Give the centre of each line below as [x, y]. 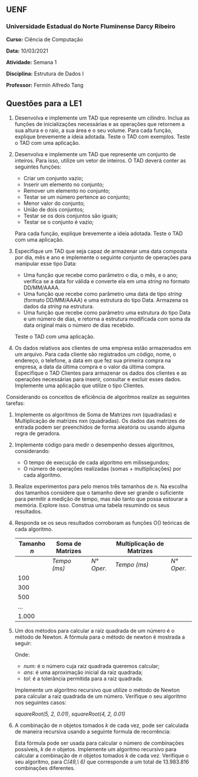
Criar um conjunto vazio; [53, 178]
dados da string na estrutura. [59, 306]
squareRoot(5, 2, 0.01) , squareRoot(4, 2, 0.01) [70, 714]
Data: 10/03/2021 [27, 51]
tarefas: [15, 403]
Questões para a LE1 [44, 103]
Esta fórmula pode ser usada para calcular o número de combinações [99, 743]
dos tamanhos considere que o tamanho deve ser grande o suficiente [99, 492]
